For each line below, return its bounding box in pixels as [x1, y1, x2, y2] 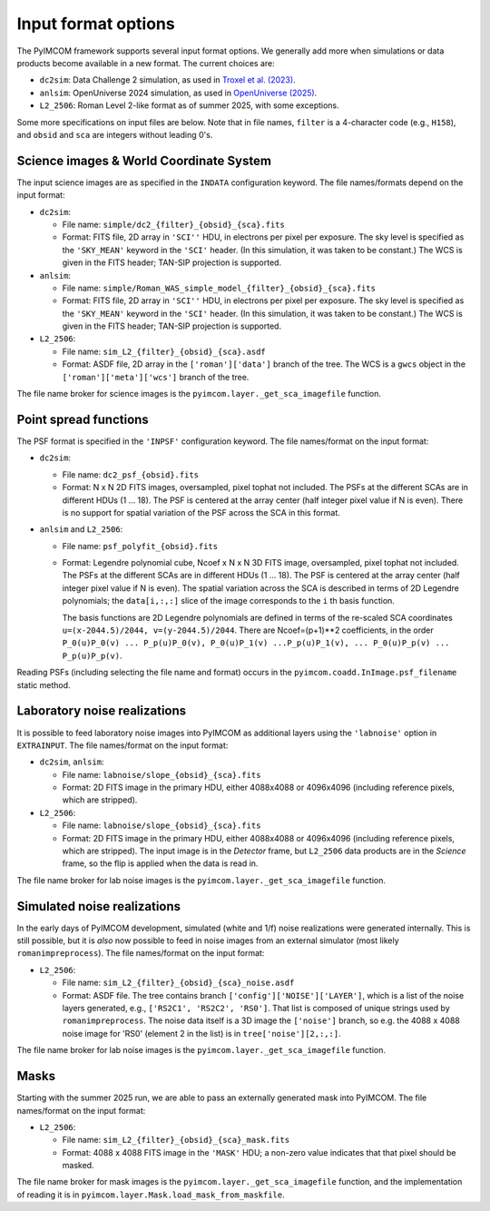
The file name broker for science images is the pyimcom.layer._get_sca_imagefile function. [16, 389, 381, 399]
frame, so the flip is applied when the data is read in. [62, 858, 259, 869]
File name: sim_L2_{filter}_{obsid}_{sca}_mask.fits [62, 1135, 290, 1146]
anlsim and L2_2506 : [39, 524, 123, 535]
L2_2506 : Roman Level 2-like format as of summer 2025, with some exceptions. [39, 100, 339, 111]
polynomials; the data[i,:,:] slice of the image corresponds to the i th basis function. [62, 596, 395, 606]
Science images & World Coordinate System [16, 153, 272, 168]
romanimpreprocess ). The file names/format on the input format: [16, 948, 265, 959]
